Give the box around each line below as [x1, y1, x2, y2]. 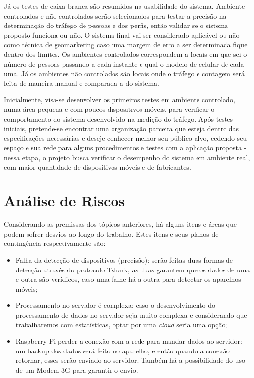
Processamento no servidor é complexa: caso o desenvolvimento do [15, 300, 216, 310]
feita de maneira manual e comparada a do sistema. [4, 78, 159, 88]
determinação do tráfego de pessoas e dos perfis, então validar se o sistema [4, 20, 228, 30]
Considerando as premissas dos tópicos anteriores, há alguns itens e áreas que [4, 219, 237, 229]
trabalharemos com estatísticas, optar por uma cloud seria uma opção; [15, 319, 227, 329]
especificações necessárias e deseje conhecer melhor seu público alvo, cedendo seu [4, 133, 247, 143]
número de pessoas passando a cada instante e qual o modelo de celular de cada [4, 58, 244, 69]
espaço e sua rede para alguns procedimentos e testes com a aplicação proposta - [4, 142, 247, 153]
